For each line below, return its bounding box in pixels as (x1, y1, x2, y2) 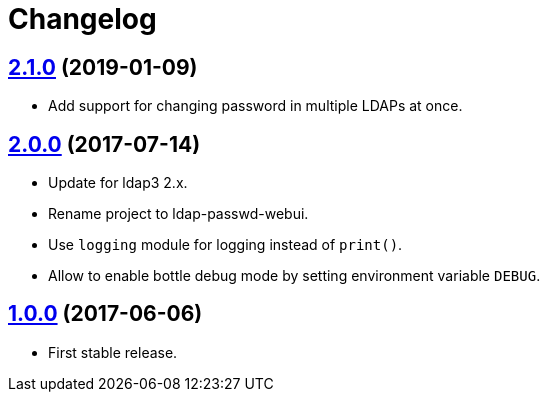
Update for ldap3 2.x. (48, 174, 188, 192)
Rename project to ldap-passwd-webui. (48, 205, 309, 223)
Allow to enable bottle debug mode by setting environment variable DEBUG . (48, 267, 541, 285)
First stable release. (48, 343, 178, 361)
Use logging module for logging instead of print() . (48, 236, 403, 254)
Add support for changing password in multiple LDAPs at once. (48, 97, 463, 115)
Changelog (8, 2, 157, 36)
